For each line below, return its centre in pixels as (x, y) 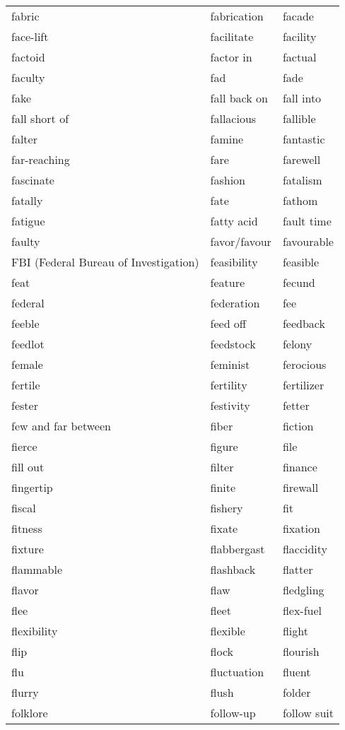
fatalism (302, 180)
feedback (304, 323)
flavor (25, 590)
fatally (27, 200)
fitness (27, 528)
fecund (299, 282)
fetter (296, 405)
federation (235, 303)
